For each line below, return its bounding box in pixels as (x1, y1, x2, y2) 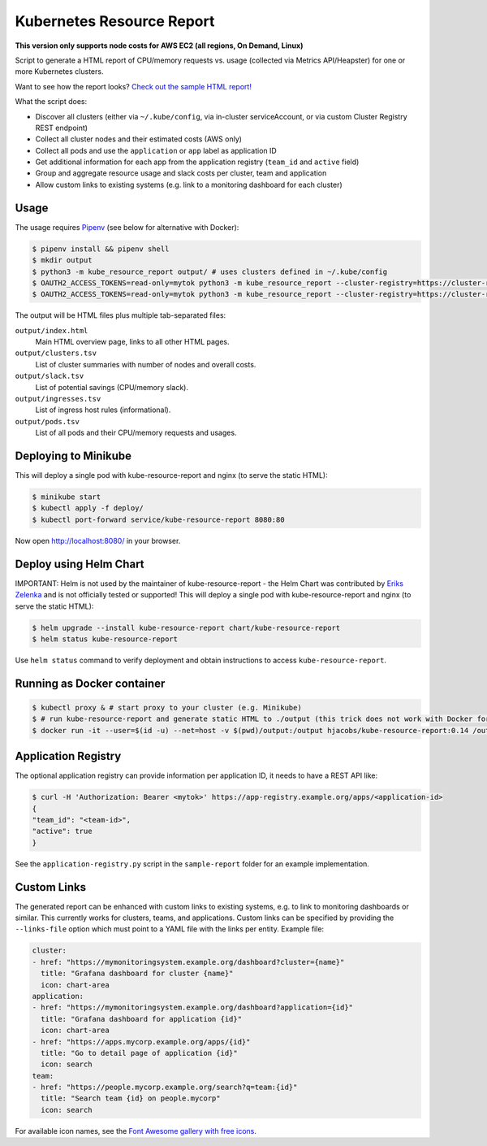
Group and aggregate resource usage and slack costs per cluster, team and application (35, 168, 327, 178)
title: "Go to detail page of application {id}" (41, 1048, 239, 1057)
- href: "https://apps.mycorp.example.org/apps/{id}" (32, 1037, 251, 1046)
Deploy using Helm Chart (15, 557, 145, 571)
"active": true (32, 827, 93, 836)
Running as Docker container (15, 676, 166, 690)
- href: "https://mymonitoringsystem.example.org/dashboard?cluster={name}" (32, 957, 345, 966)
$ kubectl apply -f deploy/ (32, 504, 144, 513)
